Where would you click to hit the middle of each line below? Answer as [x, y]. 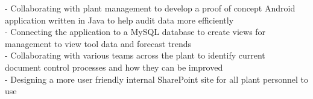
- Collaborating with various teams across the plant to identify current [135, 55]
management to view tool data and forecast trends [98, 43]
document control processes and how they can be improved [114, 67]
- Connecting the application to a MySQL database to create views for [135, 32]
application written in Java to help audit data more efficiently [119, 20]
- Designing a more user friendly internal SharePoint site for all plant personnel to [157, 79]
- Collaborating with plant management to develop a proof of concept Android [150, 8]
